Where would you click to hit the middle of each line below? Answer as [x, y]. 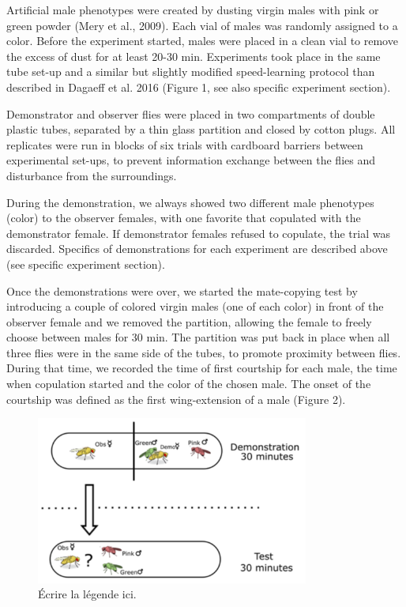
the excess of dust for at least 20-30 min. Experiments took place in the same [194, 56]
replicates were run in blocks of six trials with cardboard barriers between [185, 144]
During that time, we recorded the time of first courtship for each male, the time [202, 368]
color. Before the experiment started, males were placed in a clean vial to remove [202, 41]
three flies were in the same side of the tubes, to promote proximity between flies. [204, 352]
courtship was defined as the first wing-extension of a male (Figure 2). [176, 399]
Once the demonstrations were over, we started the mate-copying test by [182, 290]
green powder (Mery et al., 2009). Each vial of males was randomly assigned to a [202, 25]
